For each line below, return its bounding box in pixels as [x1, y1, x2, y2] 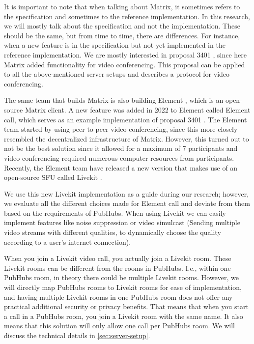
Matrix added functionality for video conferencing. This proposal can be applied [4, 59, 245, 69]
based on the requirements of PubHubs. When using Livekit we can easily [4, 207, 226, 218]
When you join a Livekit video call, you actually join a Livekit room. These [4, 253, 231, 263]
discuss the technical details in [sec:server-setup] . [4, 330, 150, 340]
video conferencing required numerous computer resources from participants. [4, 152, 234, 163]
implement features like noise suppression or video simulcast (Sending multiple [4, 217, 240, 228]
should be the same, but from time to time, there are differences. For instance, [4, 30, 240, 40]
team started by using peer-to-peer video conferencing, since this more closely [4, 124, 238, 134]
